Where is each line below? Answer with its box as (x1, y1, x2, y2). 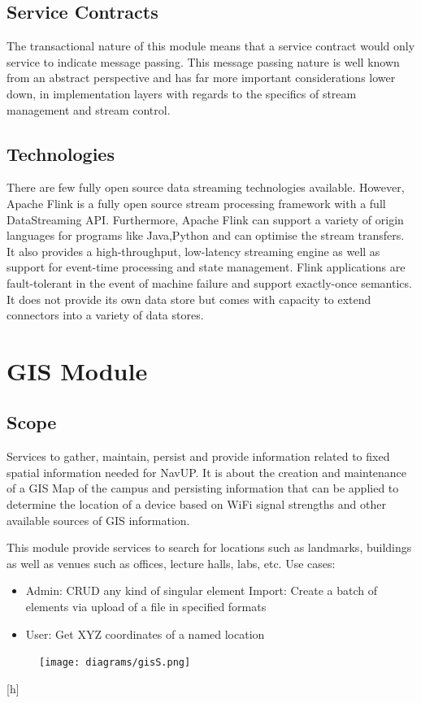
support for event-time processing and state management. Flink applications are (7, 258, 406, 276)
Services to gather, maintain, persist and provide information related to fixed (7, 448, 390, 465)
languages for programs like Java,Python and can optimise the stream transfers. (7, 227, 405, 244)
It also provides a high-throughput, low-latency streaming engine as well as (7, 242, 380, 259)
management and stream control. (7, 101, 171, 118)
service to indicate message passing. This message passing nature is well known (7, 53, 400, 70)
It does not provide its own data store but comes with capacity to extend (7, 290, 371, 307)
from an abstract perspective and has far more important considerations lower (7, 69, 396, 86)
